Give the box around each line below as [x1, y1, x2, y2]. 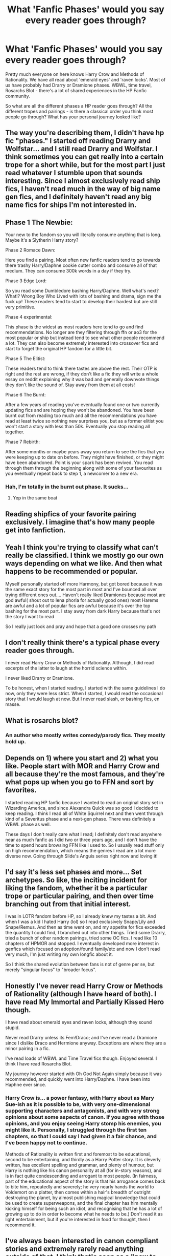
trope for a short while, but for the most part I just [5, 160, 165, 170]
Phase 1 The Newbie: [5, 218, 73, 226]
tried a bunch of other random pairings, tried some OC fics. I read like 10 [5, 935, 158, 941]
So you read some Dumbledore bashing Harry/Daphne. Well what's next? [5, 288, 159, 294]
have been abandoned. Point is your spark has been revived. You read [5, 459, 153, 466]
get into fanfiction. [5, 526, 66, 534]
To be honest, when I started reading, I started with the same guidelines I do [5, 685, 165, 691]
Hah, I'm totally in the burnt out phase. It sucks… [5, 483, 129, 490]
